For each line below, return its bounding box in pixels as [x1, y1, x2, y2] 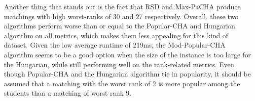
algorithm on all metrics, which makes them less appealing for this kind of [4, 30, 228, 40]
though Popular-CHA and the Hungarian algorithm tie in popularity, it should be [4, 69, 251, 79]
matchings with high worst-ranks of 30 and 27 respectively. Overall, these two [4, 11, 239, 21]
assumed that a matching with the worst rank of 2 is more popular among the [4, 78, 240, 88]
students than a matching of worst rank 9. [4, 88, 132, 98]
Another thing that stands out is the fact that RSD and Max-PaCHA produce [4, 1, 241, 11]
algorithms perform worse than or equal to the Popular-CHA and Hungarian [4, 21, 235, 31]
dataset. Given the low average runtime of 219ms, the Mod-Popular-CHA [4, 40, 225, 50]
